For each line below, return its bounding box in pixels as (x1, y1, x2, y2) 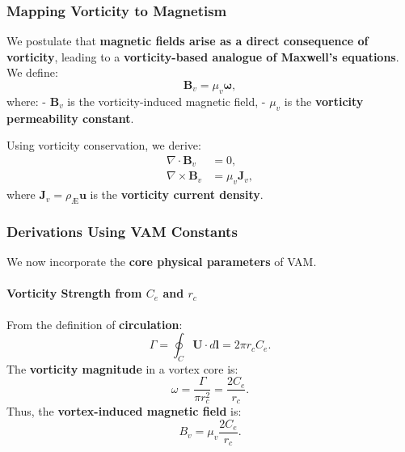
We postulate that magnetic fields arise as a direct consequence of (6, 32, 369, 49)
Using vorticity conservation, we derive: (6, 137, 201, 154)
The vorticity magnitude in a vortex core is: (6, 360, 238, 377)
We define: (6, 64, 58, 81)
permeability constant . (6, 109, 134, 126)
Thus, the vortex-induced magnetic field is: (6, 403, 242, 419)
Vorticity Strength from (6, 285, 142, 302)
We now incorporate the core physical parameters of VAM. (6, 253, 317, 270)
